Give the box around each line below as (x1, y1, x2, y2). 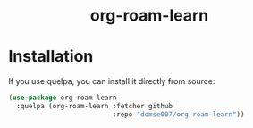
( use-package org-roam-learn (8, 93, 117, 103)
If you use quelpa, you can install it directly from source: (8, 76, 215, 87)
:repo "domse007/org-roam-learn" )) (112, 109, 245, 119)
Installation (8, 47, 94, 67)
